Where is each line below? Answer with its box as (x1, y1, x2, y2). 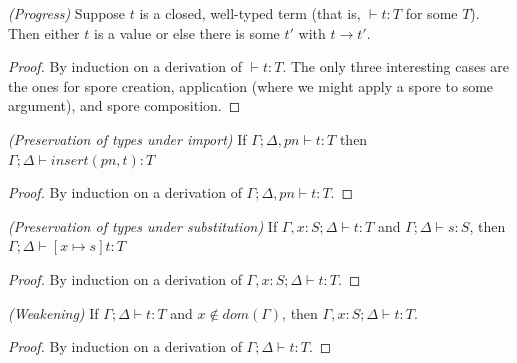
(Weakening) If (8, 302, 99, 323)
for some (405, 3, 458, 23)
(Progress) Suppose (8, 3, 126, 23)
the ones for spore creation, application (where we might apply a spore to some (8, 75, 494, 96)
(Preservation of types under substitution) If (8, 215, 278, 236)
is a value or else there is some (93, 22, 280, 43)
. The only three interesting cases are (282, 56, 510, 77)
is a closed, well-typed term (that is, (139, 3, 361, 23)
